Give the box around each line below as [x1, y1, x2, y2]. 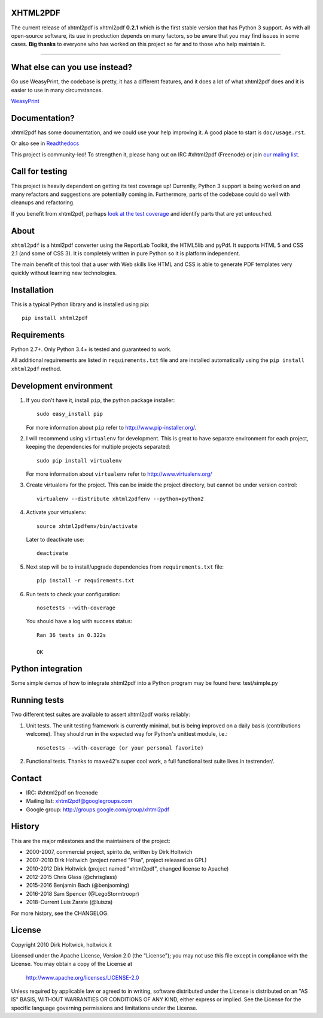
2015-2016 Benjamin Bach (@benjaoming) [26, 881, 130, 889]
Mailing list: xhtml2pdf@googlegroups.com [26, 798, 133, 805]
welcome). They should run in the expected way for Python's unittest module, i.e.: [26, 730, 228, 738]
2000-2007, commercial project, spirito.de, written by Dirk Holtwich [26, 848, 193, 855]
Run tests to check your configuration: [26, 590, 121, 597]
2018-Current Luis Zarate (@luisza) [26, 899, 113, 906]
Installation [11, 285, 54, 295]
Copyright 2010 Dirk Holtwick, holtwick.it [11, 941, 112, 948]
